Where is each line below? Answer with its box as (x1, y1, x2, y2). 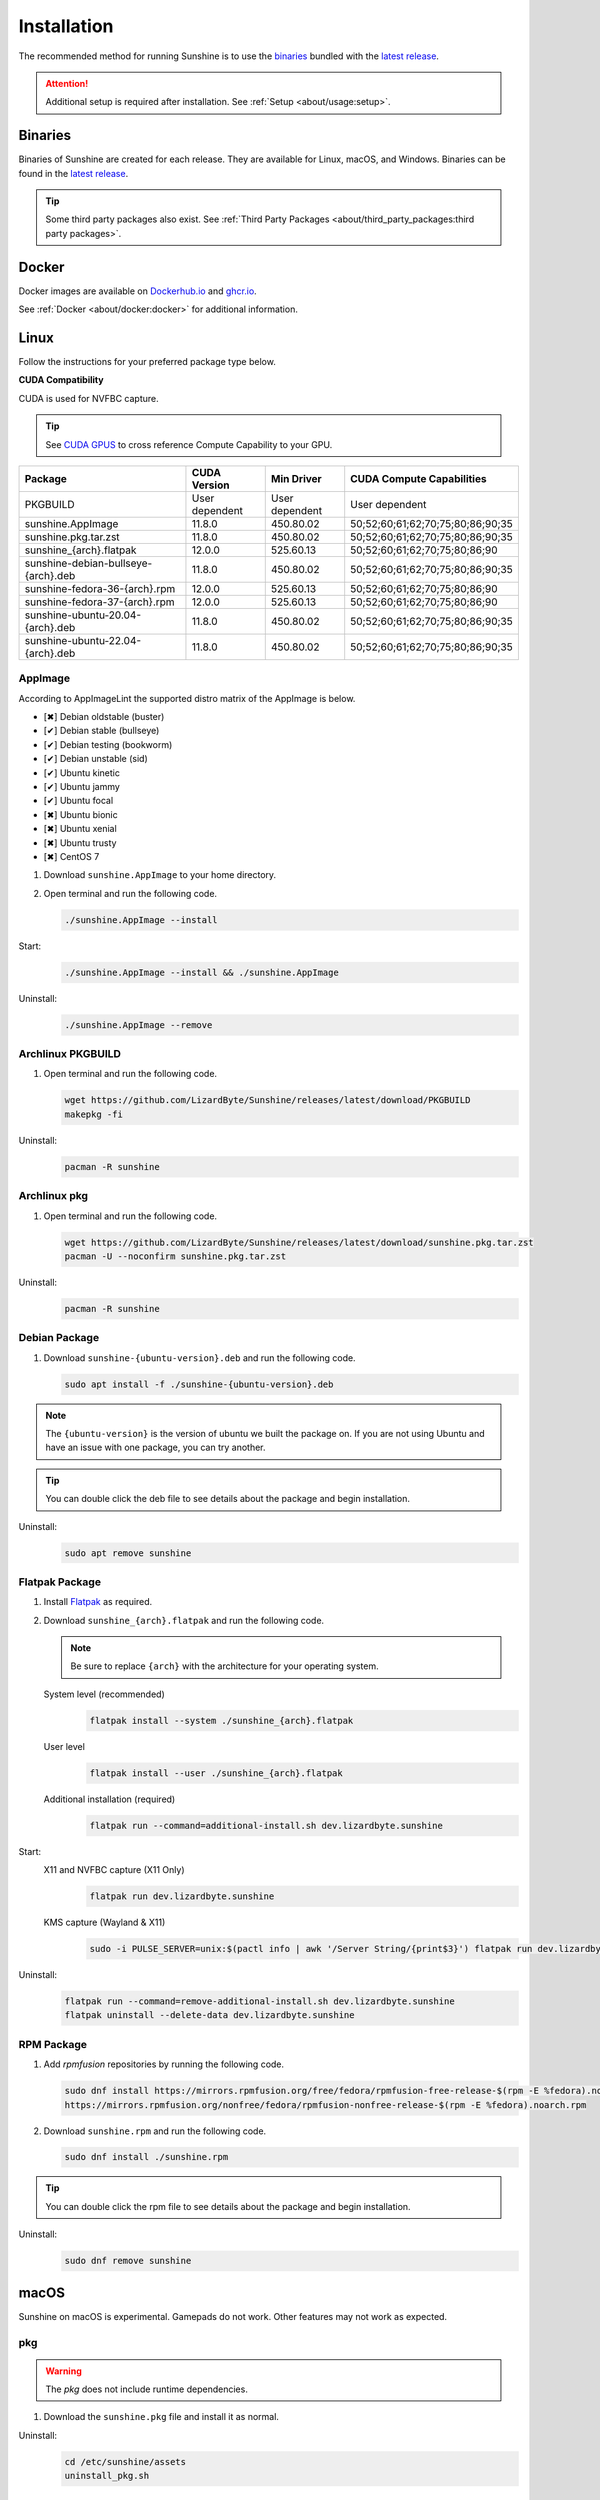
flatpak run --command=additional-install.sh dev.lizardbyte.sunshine (89, 1820, 444, 1831)
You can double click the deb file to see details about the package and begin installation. (45, 1493, 410, 1505)
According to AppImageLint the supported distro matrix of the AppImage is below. (18, 692, 356, 704)
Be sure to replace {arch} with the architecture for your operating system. (70, 1660, 379, 1672)
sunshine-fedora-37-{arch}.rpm (24, 595, 175, 609)
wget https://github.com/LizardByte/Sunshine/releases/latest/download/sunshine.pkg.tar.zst (64, 1236, 534, 1248)
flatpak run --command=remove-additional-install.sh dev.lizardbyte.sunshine (64, 1996, 455, 2007)
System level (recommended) (43, 1688, 165, 1700)
